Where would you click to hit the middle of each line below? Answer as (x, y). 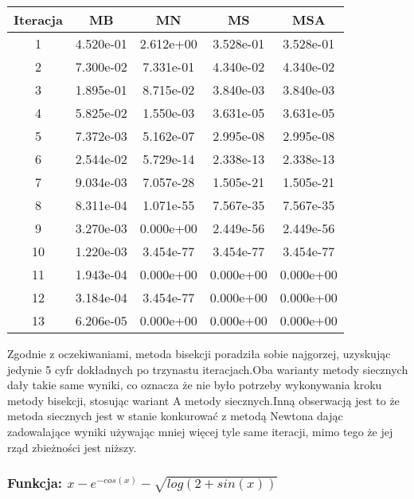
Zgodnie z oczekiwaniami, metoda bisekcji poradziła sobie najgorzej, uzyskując (199, 353)
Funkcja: (35, 483)
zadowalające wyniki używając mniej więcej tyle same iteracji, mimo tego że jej (200, 431)
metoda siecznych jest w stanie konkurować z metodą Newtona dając (175, 416)
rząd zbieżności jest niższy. (72, 447)
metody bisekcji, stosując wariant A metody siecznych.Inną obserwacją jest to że (203, 400)
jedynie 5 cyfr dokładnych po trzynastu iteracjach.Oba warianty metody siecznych (208, 369)
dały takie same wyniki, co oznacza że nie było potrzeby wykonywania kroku (195, 385)
